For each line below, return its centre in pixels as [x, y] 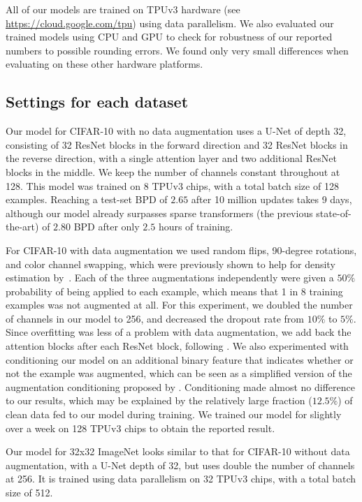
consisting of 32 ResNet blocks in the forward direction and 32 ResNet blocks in [177, 144]
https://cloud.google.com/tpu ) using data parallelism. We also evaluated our [170, 23]
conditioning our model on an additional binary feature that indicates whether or [180, 359]
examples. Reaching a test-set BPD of [87, 199]
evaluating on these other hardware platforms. [104, 64]
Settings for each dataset [97, 102]
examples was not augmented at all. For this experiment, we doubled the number [179, 305]
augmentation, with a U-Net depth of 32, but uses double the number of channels [180, 465]
